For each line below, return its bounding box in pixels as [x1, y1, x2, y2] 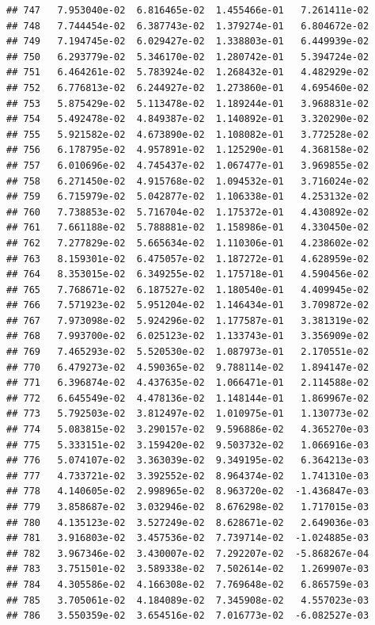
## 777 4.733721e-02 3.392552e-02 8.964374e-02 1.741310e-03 [6, 470, 369, 482]
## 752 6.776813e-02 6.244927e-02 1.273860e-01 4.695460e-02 [6, 82, 369, 93]
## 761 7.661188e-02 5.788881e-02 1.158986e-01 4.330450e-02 [6, 222, 369, 234]
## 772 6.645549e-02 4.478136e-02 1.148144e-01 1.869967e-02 [6, 392, 369, 404]
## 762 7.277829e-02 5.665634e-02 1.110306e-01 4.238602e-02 [6, 237, 369, 249]
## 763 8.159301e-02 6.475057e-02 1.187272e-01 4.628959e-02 [6, 253, 369, 265]
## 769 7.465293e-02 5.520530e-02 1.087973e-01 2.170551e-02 [6, 346, 369, 358]
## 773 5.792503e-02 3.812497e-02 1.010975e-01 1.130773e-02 [6, 408, 369, 420]
